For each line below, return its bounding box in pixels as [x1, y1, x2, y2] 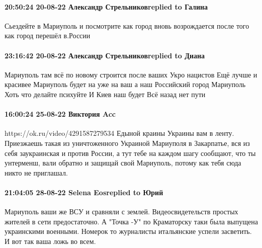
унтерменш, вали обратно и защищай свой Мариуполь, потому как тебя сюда [5, 157, 241, 168]
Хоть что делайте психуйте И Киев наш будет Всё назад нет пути [5, 89, 206, 99]
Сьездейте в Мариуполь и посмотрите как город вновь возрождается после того [5, 20, 249, 31]
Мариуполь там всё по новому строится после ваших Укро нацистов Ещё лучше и [5, 69, 257, 79]
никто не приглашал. [5, 167, 68, 178]
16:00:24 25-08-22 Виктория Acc [5, 109, 116, 119]
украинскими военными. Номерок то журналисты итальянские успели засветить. [5, 226, 252, 236]
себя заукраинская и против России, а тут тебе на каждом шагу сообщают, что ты [5, 147, 256, 158]
